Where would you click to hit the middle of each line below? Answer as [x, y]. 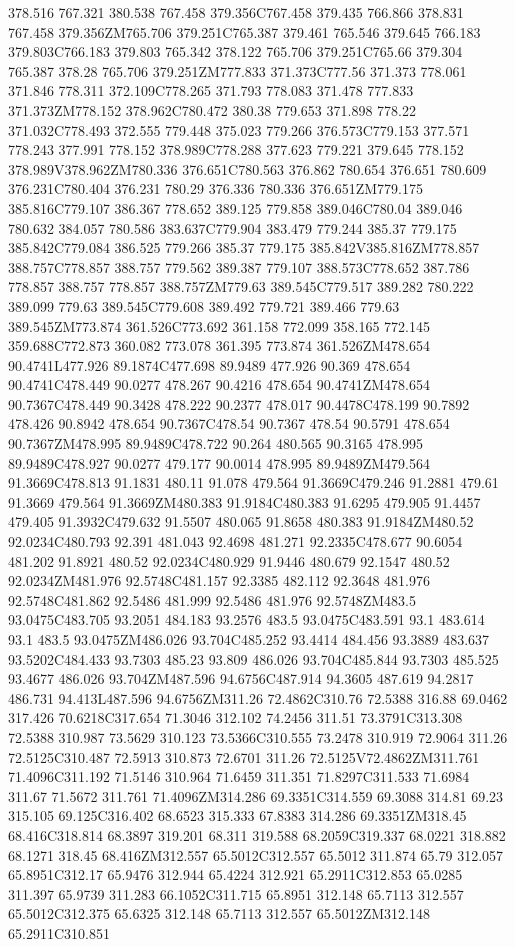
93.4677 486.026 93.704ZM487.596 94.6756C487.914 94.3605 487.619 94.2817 [241, 678]
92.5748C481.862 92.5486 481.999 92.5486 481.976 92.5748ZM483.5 [212, 599]
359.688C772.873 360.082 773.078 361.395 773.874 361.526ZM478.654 [219, 345]
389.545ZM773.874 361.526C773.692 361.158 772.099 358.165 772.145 [219, 325]
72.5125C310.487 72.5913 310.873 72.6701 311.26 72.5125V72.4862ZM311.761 [244, 756]
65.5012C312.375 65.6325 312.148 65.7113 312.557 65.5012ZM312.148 [219, 913]
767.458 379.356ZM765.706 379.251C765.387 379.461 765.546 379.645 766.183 [244, 31]
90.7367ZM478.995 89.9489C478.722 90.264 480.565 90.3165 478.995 [215, 443]
